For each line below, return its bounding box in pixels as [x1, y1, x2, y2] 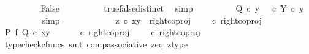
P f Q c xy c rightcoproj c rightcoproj [4, 25, 200, 38]
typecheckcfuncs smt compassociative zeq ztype [4, 37, 188, 50]
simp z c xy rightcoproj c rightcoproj [42, 13, 262, 26]
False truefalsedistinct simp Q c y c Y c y [40, 2, 304, 14]
